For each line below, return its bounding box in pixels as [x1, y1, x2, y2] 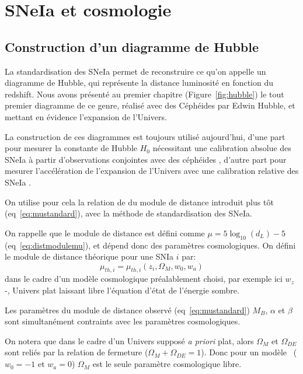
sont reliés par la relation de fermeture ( [5, 346, 148, 358]
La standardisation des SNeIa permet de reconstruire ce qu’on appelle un [5, 65, 266, 77]
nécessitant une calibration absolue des [152, 142, 291, 154]
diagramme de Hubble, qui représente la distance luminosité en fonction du [5, 76, 274, 89]
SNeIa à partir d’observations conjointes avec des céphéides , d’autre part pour [5, 153, 287, 165]
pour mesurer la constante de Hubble [5, 142, 137, 154]
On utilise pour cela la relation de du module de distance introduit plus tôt [5, 195, 274, 208]
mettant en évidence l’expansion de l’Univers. [5, 110, 167, 123]
